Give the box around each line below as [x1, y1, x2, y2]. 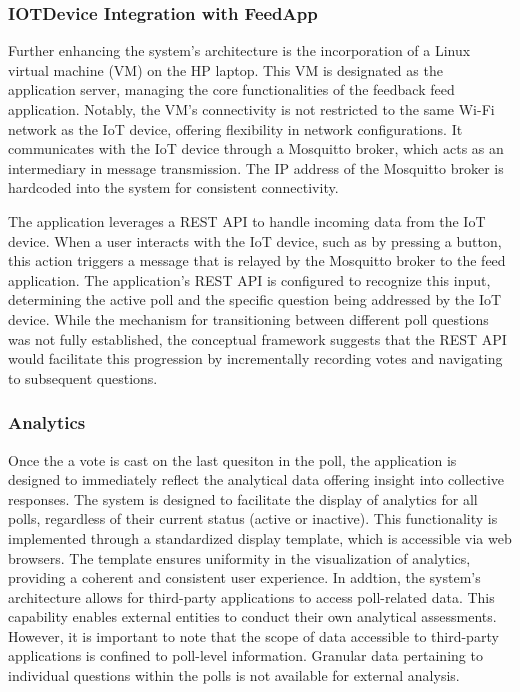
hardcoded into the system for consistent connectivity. [8, 177, 339, 198]
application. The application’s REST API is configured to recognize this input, [8, 269, 491, 290]
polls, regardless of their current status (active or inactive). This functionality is [8, 508, 498, 529]
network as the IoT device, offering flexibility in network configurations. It [8, 118, 463, 139]
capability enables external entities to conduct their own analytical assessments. [8, 606, 497, 627]
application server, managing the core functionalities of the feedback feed [8, 79, 455, 100]
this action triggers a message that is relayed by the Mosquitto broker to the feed [8, 250, 506, 271]
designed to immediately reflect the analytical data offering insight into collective [8, 469, 505, 490]
